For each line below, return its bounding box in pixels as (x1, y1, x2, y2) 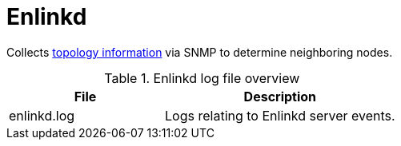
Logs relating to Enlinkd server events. (165, 107, 395, 124)
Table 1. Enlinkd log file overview (104, 69, 300, 86)
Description (243, 88, 317, 105)
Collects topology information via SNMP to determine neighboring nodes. (6, 45, 393, 59)
